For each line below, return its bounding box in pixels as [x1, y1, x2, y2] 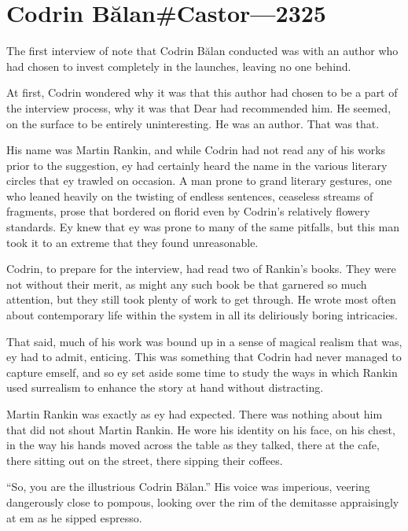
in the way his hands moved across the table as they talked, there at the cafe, [6, 437, 380, 453]
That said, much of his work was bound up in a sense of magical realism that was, [6, 333, 402, 349]
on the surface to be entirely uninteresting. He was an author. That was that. [6, 115, 380, 131]
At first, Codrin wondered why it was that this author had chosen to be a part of [6, 84, 398, 101]
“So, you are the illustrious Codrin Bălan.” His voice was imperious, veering [6, 478, 370, 495]
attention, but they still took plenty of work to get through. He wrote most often [6, 291, 396, 308]
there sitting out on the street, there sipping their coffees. [6, 452, 283, 468]
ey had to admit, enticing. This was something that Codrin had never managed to [6, 348, 402, 365]
